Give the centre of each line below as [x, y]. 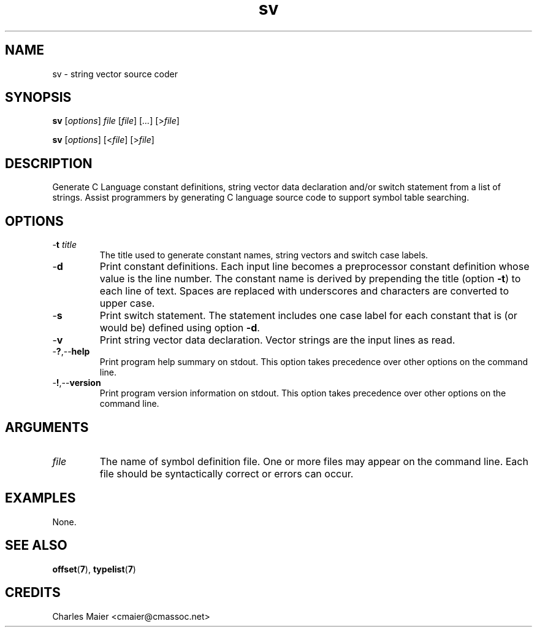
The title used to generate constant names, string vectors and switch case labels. [264, 255]
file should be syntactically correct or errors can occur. [227, 473]
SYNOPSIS [38, 98]
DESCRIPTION [49, 163]
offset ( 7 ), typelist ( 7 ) [94, 569]
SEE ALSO [36, 545]
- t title [64, 245]
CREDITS [33, 593]
